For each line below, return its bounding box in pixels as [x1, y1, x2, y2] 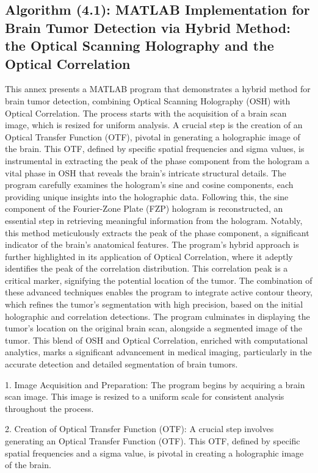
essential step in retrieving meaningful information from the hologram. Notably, [5, 214, 303, 226]
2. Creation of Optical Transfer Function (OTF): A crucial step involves [5, 422, 274, 435]
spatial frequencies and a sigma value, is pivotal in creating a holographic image [5, 446, 304, 459]
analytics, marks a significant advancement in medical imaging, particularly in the [5, 345, 312, 358]
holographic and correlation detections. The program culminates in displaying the [5, 309, 310, 322]
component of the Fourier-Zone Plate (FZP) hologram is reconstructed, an [5, 202, 283, 215]
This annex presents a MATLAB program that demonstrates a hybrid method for [5, 82, 311, 95]
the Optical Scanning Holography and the [5, 36, 274, 55]
